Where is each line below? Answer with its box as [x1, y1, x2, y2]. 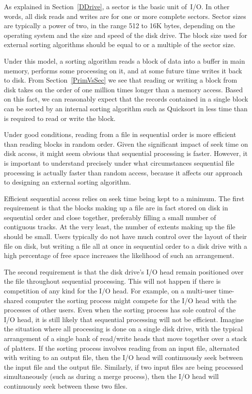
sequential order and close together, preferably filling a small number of [4, 212, 216, 222]
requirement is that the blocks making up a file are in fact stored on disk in [4, 203, 228, 213]
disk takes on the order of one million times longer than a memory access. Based [4, 84, 243, 94]
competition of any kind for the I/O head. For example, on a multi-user [4, 286, 217, 296]
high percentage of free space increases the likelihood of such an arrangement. [4, 250, 235, 260]
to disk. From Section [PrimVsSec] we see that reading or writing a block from [4, 75, 237, 85]
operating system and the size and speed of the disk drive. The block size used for [4, 30, 247, 40]
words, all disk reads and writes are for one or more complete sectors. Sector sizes [4, 11, 246, 21]
